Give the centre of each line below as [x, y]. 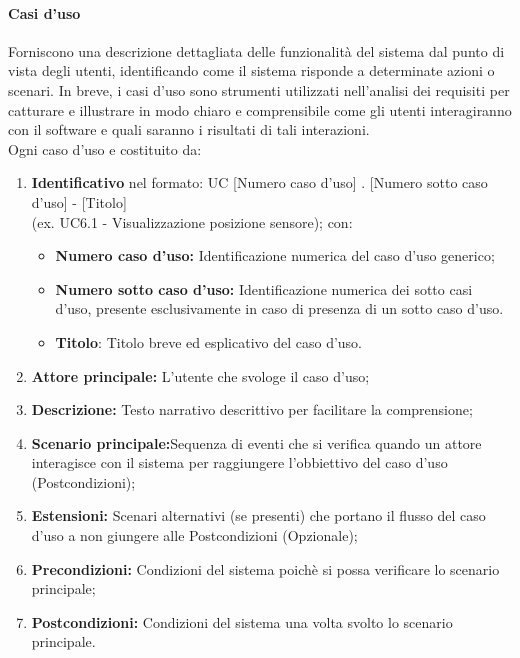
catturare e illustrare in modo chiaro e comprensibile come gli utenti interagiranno [260, 109]
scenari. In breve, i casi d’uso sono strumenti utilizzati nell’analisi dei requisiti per [259, 89]
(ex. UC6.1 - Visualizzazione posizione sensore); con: [192, 221]
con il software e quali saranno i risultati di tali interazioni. [189, 129]
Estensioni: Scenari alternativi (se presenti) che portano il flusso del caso [258, 515]
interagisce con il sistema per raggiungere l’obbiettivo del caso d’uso [239, 462]
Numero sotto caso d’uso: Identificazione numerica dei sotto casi [264, 288]
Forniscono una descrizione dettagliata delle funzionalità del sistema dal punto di [256, 50]
